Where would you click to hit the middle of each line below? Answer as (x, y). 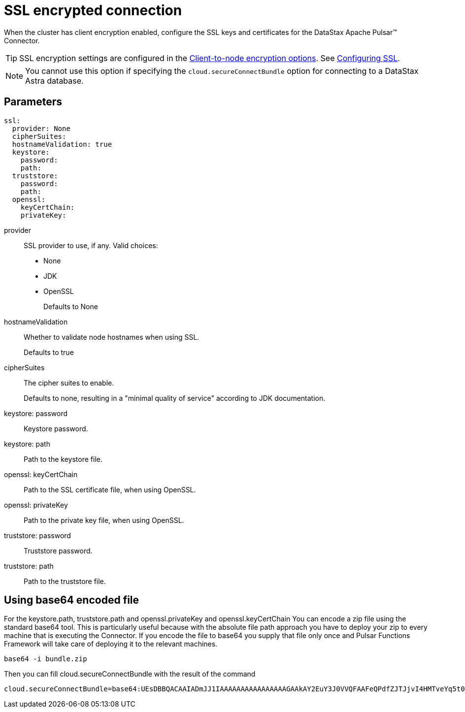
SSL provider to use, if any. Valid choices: (91, 245)
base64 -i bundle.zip (46, 659)
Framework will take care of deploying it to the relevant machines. (111, 644)
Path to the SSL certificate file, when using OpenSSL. (110, 489)
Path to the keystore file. (63, 459)
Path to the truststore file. (65, 581)
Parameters (33, 102)
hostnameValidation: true (62, 144)
